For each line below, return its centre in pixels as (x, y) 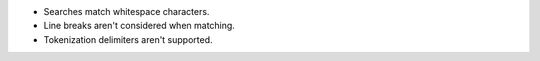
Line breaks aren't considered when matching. (139, 26)
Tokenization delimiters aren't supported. (128, 39)
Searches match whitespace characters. (126, 11)
